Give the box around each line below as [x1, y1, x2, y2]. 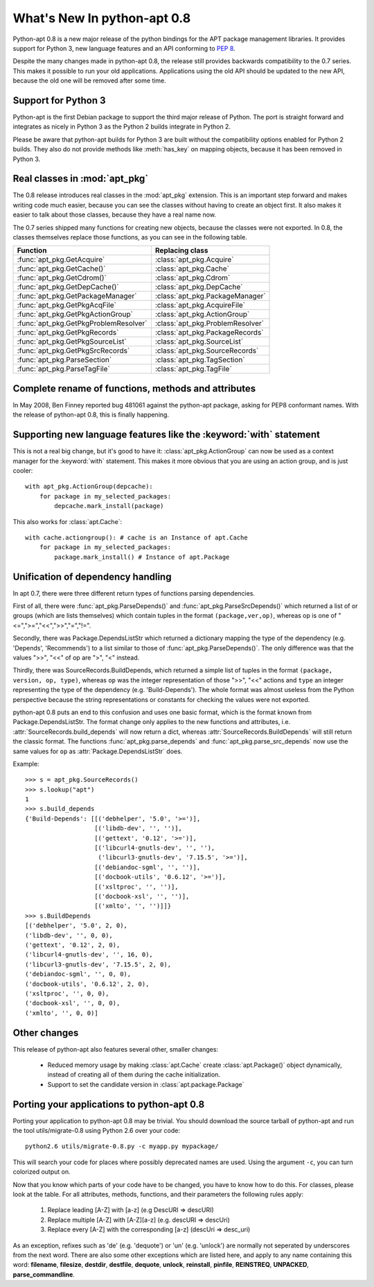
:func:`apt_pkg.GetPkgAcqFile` [17, 301, 117, 310]
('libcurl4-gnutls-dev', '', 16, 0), [25, 951, 154, 959]
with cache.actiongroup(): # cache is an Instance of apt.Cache [25, 533, 249, 541]
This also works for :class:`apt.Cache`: [12, 517, 123, 525]
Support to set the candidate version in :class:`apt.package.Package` [47, 1080, 244, 1088]
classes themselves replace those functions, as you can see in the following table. [12, 233, 247, 242]
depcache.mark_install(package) [54, 502, 164, 510]
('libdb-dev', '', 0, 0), [25, 931, 114, 939]
